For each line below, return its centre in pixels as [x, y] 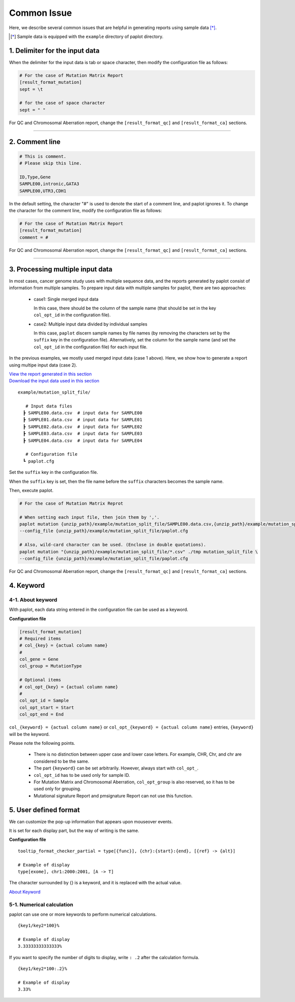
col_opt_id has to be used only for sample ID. [82, 775]
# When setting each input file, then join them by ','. [89, 517]
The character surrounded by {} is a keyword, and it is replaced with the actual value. [95, 883]
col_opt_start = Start [47, 707]
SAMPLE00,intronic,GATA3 [49, 184]
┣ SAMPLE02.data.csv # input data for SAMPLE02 [83, 427]
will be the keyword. [29, 734]
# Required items [40, 638]
